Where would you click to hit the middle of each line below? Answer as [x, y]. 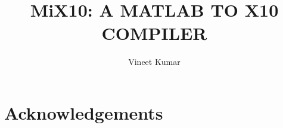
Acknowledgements [84, 112]
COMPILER [154, 33]
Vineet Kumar [154, 62]
